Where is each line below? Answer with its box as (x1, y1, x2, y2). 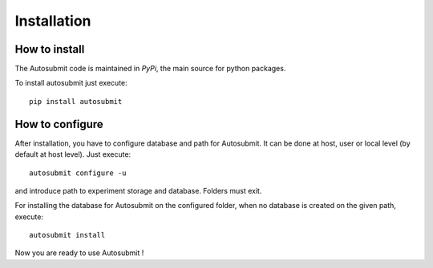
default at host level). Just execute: (14, 150, 132, 159)
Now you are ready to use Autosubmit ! (14, 248, 144, 258)
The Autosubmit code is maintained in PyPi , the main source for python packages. (14, 64, 286, 74)
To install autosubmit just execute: (14, 78, 127, 88)
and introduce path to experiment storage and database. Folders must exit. (14, 186, 262, 195)
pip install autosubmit (29, 97, 123, 106)
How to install (14, 42, 85, 56)
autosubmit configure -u (29, 168, 127, 178)
